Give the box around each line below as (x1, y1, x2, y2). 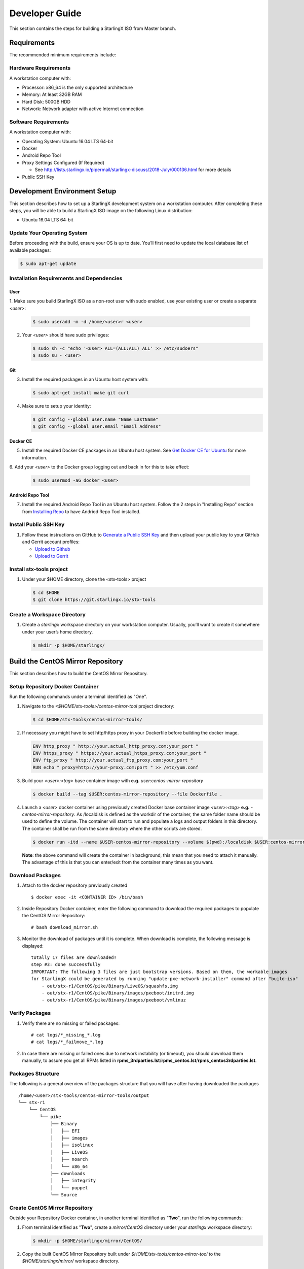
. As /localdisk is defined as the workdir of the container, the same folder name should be (73, 811, 260, 817)
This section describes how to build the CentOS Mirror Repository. (9, 671, 148, 677)
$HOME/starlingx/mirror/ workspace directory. (22, 1258, 120, 1264)
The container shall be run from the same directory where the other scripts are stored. (22, 825, 202, 831)
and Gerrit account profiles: (22, 539, 80, 545)
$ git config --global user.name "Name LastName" (32, 417, 159, 422)
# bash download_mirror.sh (31, 924, 98, 930)
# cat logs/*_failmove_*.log (31, 1039, 103, 1045)
